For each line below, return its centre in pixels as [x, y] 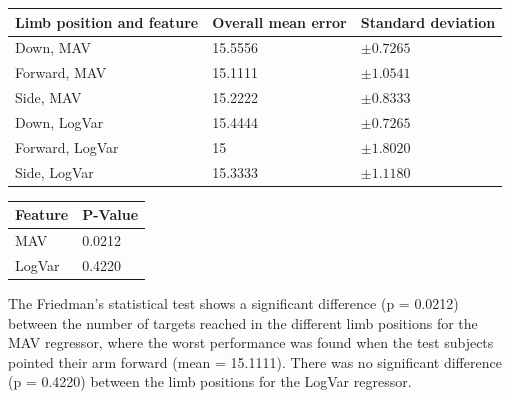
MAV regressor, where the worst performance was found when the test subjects [251, 342]
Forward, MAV [61, 72]
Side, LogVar [54, 171]
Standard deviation [428, 21]
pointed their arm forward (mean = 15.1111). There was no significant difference [255, 361]
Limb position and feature [107, 21]
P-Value [110, 214]
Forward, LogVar [67, 146]
